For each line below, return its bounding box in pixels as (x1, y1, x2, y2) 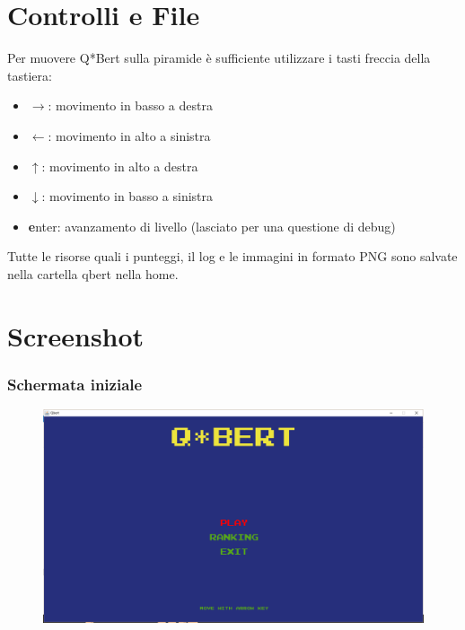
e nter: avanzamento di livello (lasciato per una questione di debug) (28, 216, 396, 235)
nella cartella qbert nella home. (7, 264, 179, 283)
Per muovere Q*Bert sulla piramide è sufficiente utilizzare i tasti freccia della (7, 48, 431, 67)
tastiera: (7, 66, 52, 84)
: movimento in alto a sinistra (48, 126, 211, 144)
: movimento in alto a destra (41, 156, 198, 175)
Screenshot (7, 317, 145, 354)
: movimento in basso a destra (48, 96, 213, 115)
